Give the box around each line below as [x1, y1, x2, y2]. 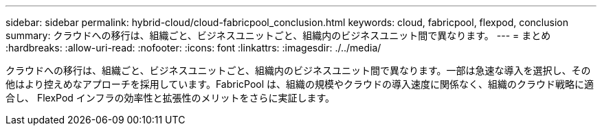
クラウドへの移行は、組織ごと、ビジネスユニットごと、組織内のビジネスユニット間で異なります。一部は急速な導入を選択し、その [5, 64, 591, 76]
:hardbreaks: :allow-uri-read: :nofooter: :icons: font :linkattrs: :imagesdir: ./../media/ [5, 42, 381, 53]
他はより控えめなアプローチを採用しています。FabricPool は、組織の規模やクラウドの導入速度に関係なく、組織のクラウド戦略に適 [5, 78, 594, 90]
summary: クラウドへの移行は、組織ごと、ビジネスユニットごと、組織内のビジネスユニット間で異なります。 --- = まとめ [5, 29, 551, 41]
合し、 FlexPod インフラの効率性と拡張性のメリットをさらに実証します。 [5, 92, 335, 104]
